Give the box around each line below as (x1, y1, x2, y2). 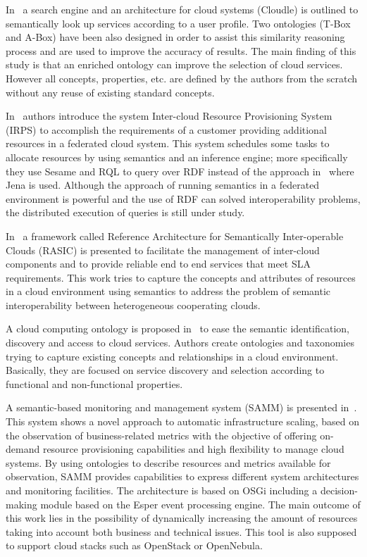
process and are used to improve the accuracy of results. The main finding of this (6, 43, 356, 58)
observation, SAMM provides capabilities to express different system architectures (6, 469, 359, 484)
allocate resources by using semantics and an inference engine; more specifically (6, 149, 348, 164)
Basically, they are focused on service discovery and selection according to (6, 363, 325, 377)
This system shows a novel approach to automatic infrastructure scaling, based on (6, 414, 360, 429)
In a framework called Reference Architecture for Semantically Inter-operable (6, 228, 344, 243)
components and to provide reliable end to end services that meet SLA (6, 256, 311, 271)
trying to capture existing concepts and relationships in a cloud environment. (6, 349, 339, 363)
